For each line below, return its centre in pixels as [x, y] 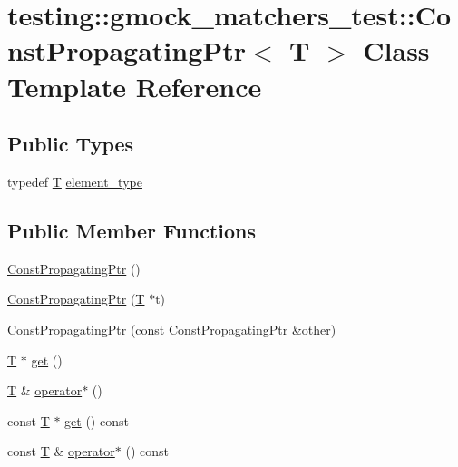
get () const [97, 420]
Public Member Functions [132, 230]
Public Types [71, 144]
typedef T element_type [75, 181]
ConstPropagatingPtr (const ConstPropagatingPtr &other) [172, 329]
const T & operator [61, 451]
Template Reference [135, 86]
